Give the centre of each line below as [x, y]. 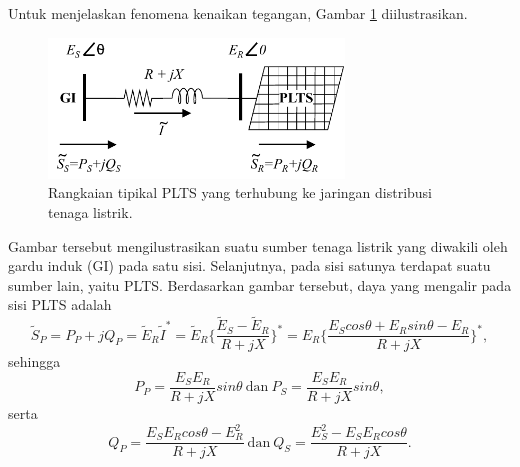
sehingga [34, 361]
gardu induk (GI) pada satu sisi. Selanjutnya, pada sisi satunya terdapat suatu [249, 265]
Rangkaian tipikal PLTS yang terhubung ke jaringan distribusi [240, 192]
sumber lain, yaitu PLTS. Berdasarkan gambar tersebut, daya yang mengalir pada [260, 284]
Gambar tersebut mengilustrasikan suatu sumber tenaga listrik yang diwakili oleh [258, 245]
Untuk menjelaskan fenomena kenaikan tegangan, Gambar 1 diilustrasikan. [238, 13]
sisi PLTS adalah [60, 304]
